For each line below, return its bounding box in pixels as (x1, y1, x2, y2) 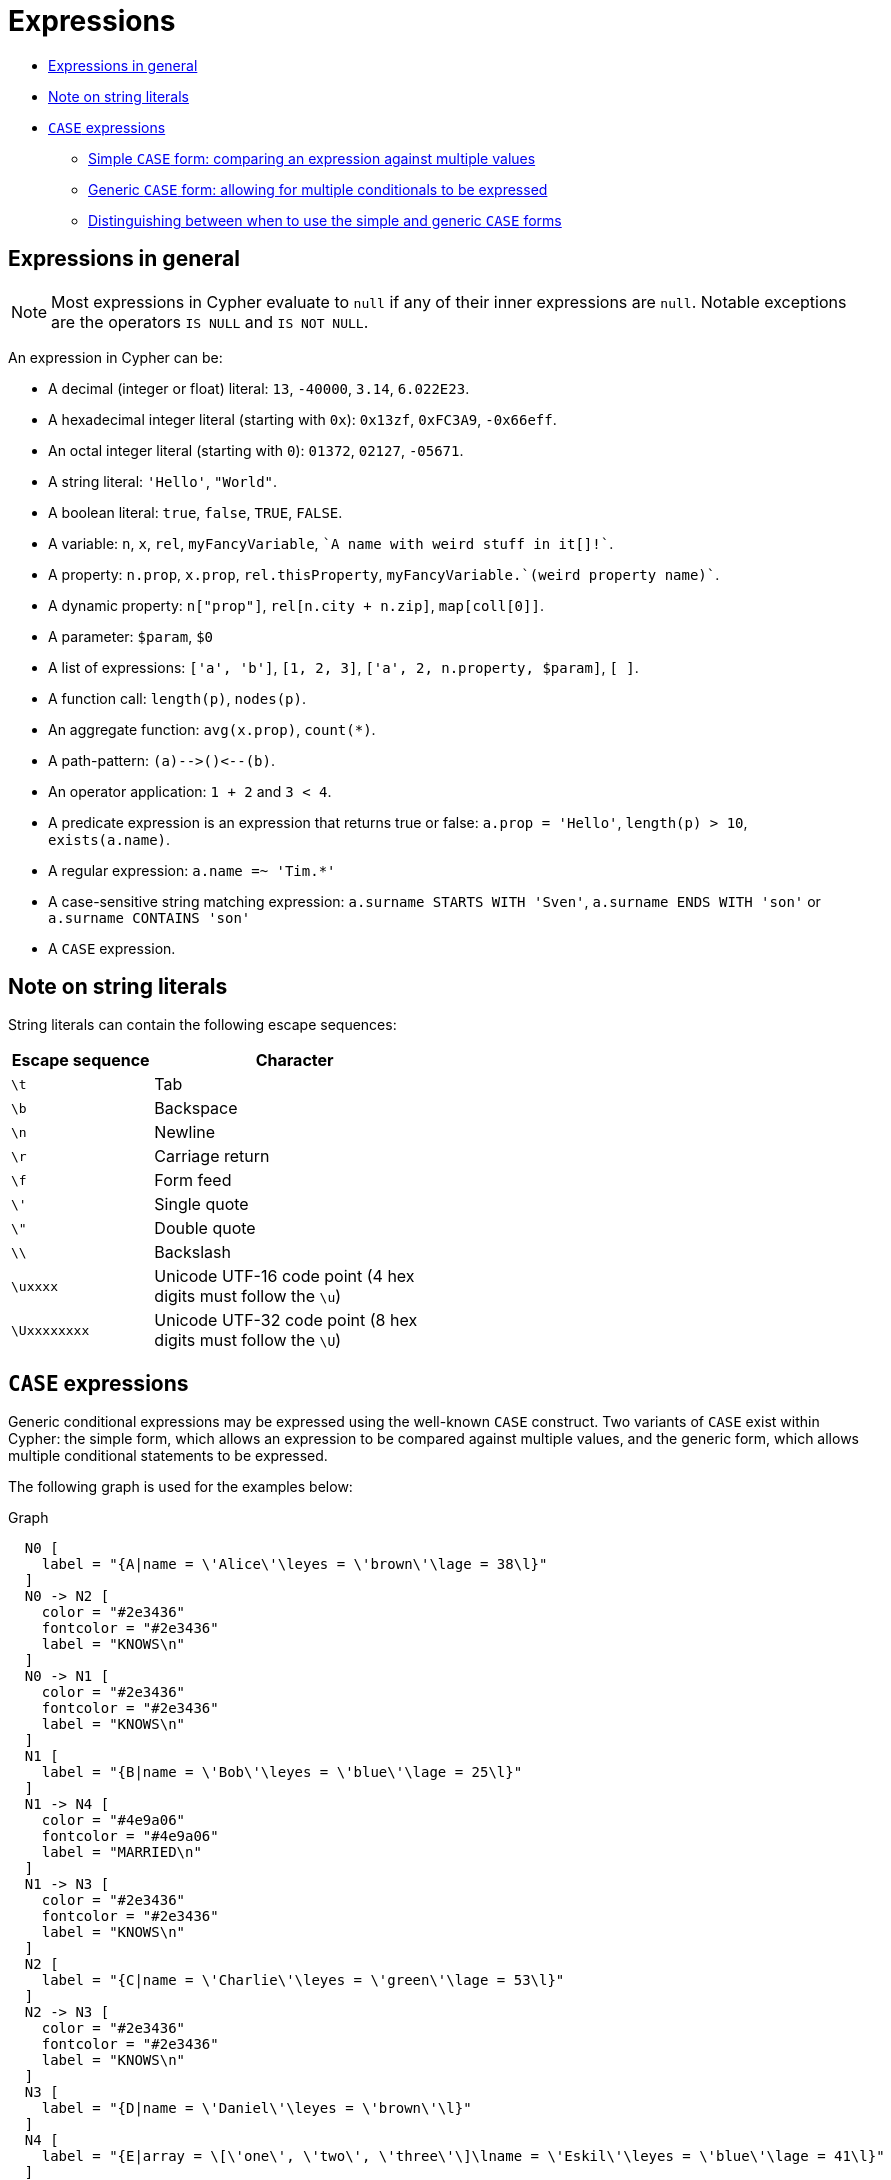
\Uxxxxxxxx (11, 1322, 90, 1338)
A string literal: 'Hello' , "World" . (48, 472, 278, 490)
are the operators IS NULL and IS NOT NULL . (51, 311, 369, 332)
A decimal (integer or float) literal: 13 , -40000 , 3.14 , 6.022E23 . (48, 379, 470, 397)
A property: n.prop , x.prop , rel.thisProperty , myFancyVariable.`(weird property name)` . (48, 565, 720, 583)
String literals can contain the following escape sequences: (8, 1016, 397, 1034)
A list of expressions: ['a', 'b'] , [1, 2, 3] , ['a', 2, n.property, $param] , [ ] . (48, 658, 639, 676)
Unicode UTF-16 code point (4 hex (154, 1266, 415, 1287)
